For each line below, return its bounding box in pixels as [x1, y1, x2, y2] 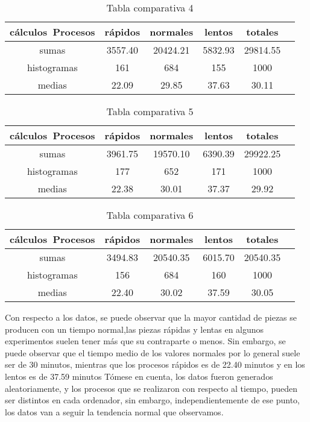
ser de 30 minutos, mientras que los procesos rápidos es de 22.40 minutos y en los [5, 358, 305, 371]
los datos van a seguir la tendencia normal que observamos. [5, 405, 224, 418]
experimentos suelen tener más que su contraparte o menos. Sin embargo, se [5, 335, 286, 347]
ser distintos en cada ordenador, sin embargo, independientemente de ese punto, [5, 394, 300, 406]
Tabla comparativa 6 [106, 208, 194, 222]
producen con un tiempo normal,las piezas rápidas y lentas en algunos [5, 323, 264, 335]
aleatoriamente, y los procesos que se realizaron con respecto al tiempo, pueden [5, 382, 298, 394]
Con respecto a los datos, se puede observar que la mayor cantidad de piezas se [5, 311, 297, 323]
